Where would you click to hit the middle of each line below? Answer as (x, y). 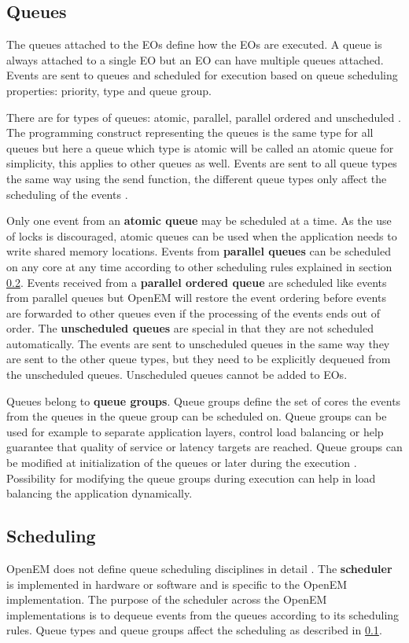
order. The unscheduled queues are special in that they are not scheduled (190, 328)
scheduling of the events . (67, 194)
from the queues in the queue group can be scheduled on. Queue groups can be (197, 416)
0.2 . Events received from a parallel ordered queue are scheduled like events (197, 282)
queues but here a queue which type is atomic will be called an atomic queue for (200, 147)
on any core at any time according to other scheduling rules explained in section (199, 266)
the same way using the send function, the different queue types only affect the (197, 178)
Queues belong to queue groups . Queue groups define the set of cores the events (204, 400)
